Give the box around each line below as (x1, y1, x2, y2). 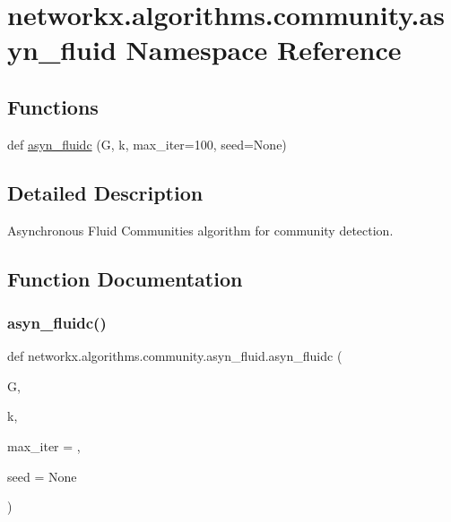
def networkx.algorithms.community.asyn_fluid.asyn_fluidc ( (7, 347, 343, 365)
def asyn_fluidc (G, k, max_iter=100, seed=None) (7, 134, 287, 153)
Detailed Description (7, 178, 204, 206)
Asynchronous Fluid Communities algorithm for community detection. (7, 220, 394, 239)
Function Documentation (7, 264, 243, 292)
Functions (7, 92, 99, 120)
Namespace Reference (126, 31, 402, 68)
